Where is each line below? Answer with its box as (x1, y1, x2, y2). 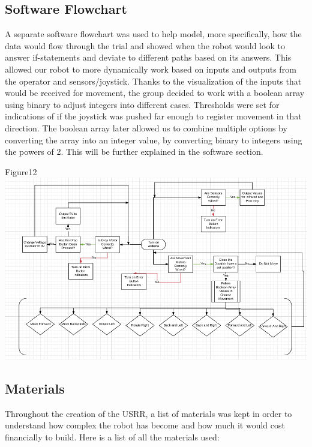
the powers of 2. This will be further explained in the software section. (5, 145, 263, 158)
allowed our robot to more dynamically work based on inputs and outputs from (5, 62, 296, 75)
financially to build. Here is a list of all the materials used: (5, 430, 220, 443)
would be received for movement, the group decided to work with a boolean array (5, 86, 305, 99)
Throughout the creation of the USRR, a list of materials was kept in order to (5, 407, 292, 419)
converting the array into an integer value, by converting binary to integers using (5, 133, 302, 146)
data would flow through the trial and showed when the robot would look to (5, 39, 285, 52)
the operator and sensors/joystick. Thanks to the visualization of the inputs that (5, 74, 302, 87)
